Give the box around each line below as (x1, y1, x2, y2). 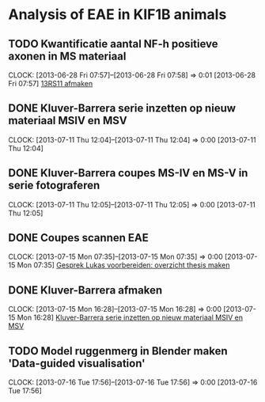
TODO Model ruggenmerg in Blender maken (8, 344, 228, 358)
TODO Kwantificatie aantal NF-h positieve (8, 37, 219, 51)
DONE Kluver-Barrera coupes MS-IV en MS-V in (8, 166, 248, 180)
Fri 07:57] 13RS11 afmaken (8, 79, 93, 88)
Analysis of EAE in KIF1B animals (8, 6, 227, 24)
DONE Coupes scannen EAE (8, 231, 149, 245)
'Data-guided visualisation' (8, 356, 146, 370)
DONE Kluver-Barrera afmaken (8, 283, 163, 297)
